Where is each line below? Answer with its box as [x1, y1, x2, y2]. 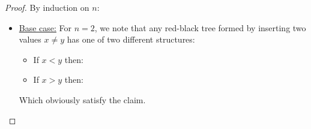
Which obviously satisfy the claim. [19, 93, 146, 106]
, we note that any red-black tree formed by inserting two [94, 21, 306, 34]
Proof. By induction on [5, 1, 89, 13]
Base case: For [19, 21, 72, 34]
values [19, 33, 41, 46]
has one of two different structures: [67, 33, 195, 46]
